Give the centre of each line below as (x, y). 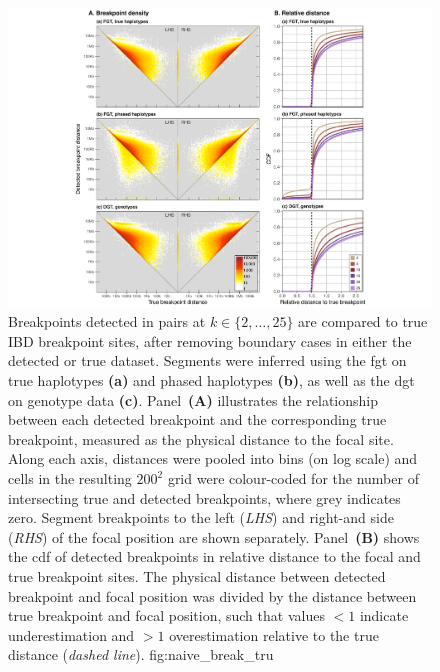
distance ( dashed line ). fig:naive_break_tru (141, 654)
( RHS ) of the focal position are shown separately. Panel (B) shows (214, 536)
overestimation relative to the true (274, 634)
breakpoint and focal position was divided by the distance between (212, 595)
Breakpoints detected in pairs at (107, 321)
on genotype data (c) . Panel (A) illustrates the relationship (193, 399)
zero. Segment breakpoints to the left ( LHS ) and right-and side (201, 517)
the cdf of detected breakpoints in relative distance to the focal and (214, 556)
